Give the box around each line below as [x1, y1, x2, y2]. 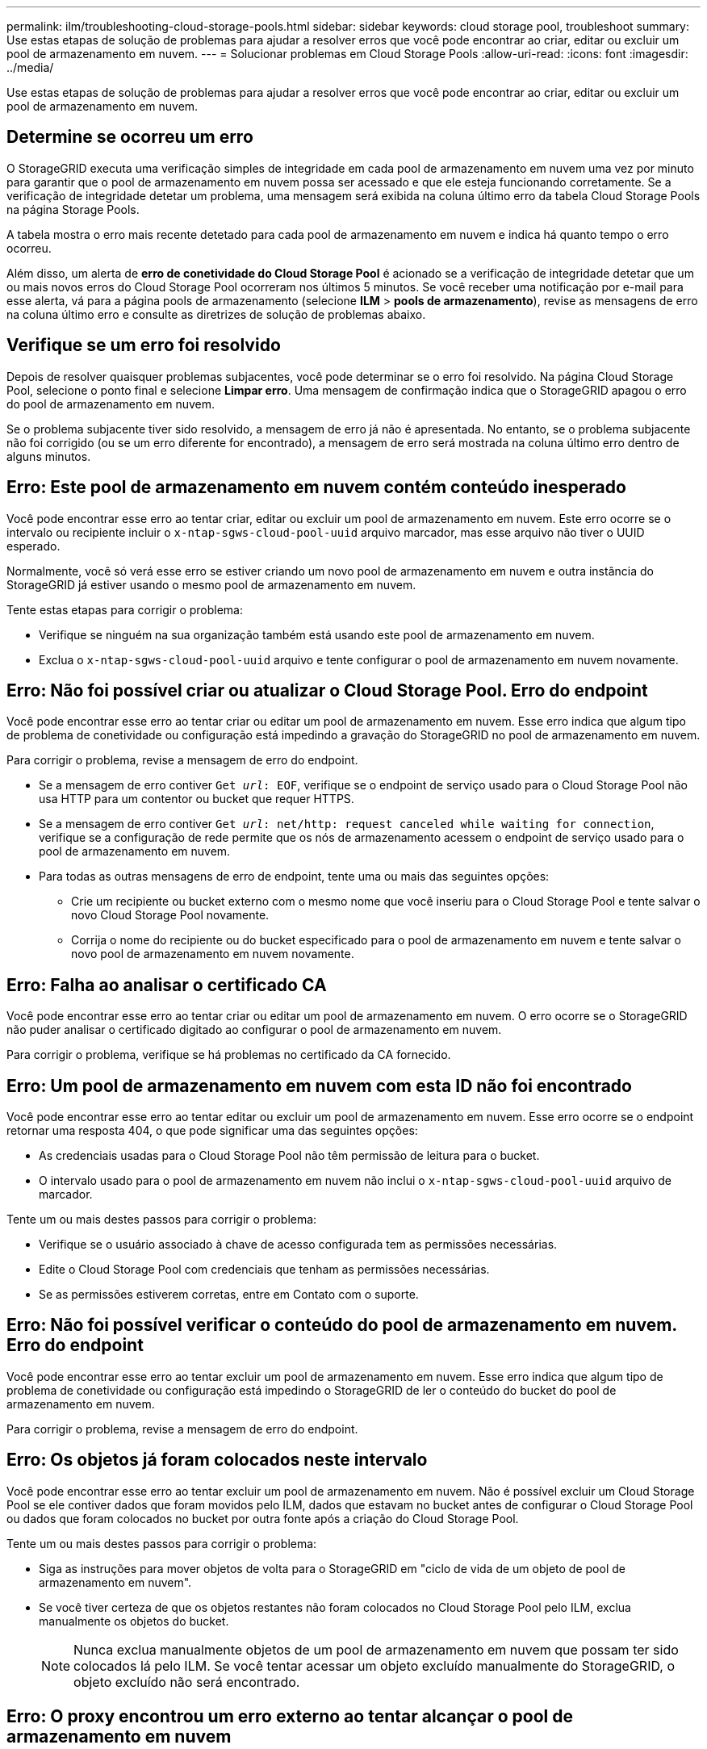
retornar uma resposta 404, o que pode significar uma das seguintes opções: [6, 1123, 418, 1138]
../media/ [6, 61, 54, 74]
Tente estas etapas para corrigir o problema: [6, 602, 244, 617]
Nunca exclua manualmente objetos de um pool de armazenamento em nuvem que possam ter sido [73, 1641, 679, 1658]
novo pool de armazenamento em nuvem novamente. [71, 947, 354, 961]
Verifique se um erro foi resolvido [6, 335, 281, 356]
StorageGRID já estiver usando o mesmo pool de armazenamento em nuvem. [6, 577, 416, 592]
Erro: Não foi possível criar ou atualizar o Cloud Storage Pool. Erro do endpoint [6, 680, 648, 701]
